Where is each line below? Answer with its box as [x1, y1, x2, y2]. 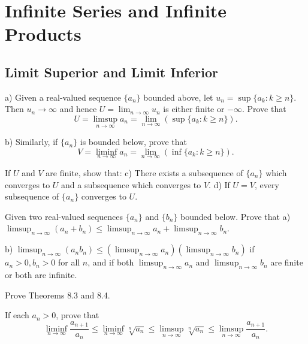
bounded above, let [143, 90, 213, 103]
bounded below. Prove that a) [180, 210, 291, 222]
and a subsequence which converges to [61, 178, 201, 191]
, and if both [87, 256, 134, 268]
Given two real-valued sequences [5, 210, 123, 222]
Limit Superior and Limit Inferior [5, 62, 218, 81]
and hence [59, 102, 97, 115]
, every [254, 178, 279, 191]
